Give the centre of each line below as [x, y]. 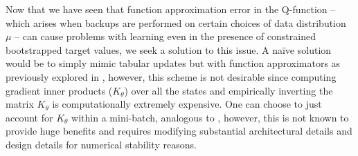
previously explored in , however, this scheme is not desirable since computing [171, 76]
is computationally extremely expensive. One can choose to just [187, 104]
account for [29, 117]
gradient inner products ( [59, 90]
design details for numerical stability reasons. [101, 144]
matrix [20, 104]
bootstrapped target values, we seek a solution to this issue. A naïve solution [169, 49]
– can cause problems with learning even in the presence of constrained [165, 36]
